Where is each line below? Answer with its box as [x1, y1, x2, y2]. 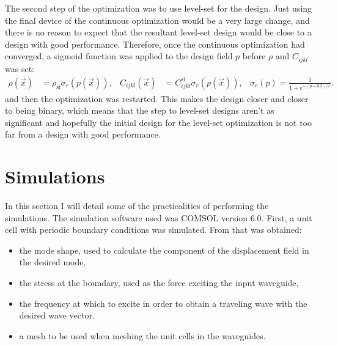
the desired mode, [19, 256, 86, 268]
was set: [5, 62, 34, 75]
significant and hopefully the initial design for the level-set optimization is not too [5, 116, 312, 128]
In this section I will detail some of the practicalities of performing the [5, 199, 269, 212]
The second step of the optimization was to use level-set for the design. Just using [5, 2, 312, 14]
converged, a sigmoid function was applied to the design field [5, 50, 233, 62]
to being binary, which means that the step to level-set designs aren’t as [5, 104, 274, 117]
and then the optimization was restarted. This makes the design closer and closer [5, 92, 309, 105]
